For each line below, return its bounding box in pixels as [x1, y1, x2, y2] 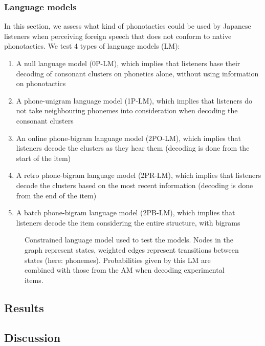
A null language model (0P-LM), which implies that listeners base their [16, 58, 240, 68]
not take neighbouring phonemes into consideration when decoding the [16, 105, 238, 116]
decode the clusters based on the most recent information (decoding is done [16, 179, 253, 190]
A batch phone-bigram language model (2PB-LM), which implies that [16, 207, 235, 218]
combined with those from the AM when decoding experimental [25, 264, 225, 275]
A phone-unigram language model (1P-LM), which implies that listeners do [16, 95, 252, 106]
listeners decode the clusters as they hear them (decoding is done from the [16, 143, 250, 153]
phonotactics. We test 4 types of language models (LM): [4, 40, 180, 51]
